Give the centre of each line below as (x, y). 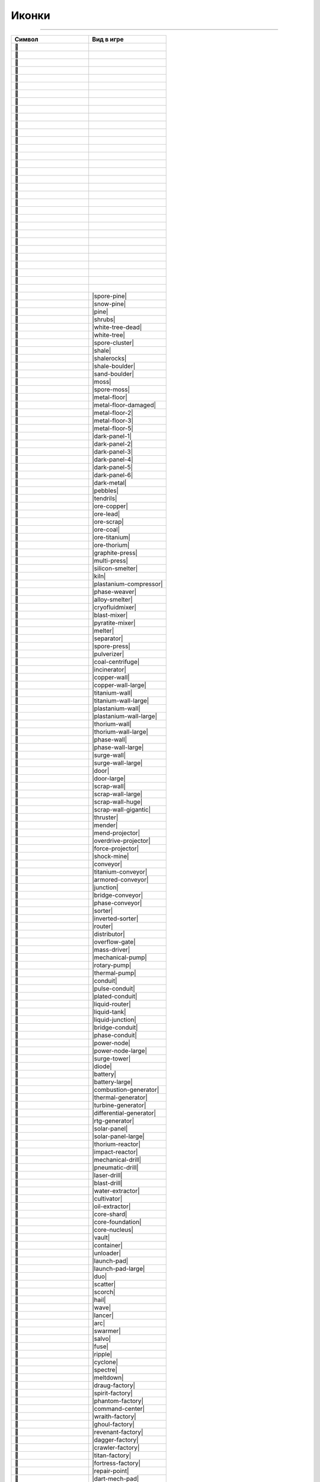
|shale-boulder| (114, 366)
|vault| (101, 1237)
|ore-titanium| (111, 537)
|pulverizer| (108, 654)
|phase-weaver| (114, 592)
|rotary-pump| (112, 965)
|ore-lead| (106, 514)
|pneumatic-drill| (115, 1167)
